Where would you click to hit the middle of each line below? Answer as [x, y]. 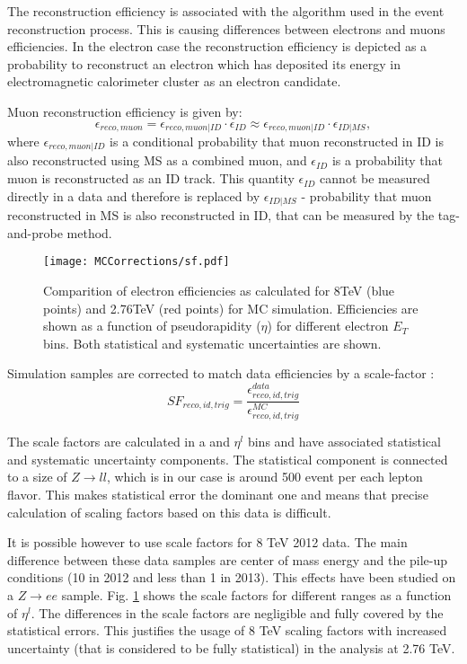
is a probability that [387, 160]
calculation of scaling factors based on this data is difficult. [169, 512]
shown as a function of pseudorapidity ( [152, 326]
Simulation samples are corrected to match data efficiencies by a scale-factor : [221, 373]
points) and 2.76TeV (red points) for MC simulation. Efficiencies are [231, 308]
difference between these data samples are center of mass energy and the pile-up [228, 559]
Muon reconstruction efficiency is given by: [125, 111]
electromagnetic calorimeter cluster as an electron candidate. [174, 81]
